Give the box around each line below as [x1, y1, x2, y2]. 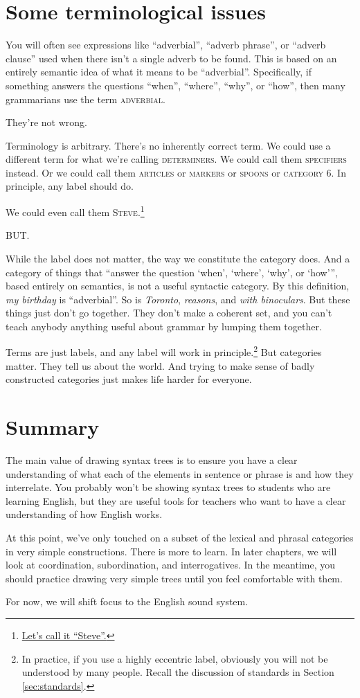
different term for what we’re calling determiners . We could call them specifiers [6, 152, 347, 166]
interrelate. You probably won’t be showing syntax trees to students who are [6, 480, 331, 494]
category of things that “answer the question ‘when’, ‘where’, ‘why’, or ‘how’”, [6, 265, 338, 279]
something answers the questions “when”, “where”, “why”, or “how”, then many [6, 78, 345, 92]
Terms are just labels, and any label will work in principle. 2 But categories [6, 343, 322, 359]
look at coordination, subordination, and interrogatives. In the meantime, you [6, 557, 335, 572]
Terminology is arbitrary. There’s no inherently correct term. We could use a [6, 138, 331, 152]
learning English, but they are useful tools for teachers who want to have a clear [6, 493, 346, 508]
